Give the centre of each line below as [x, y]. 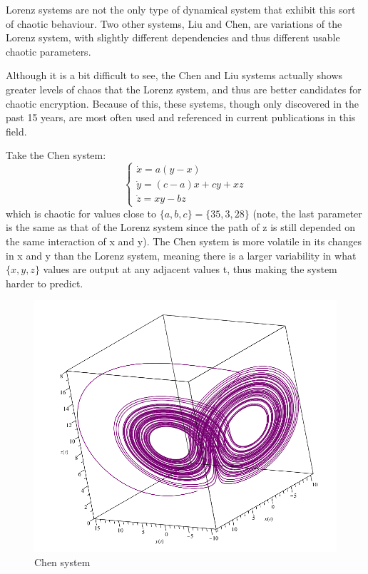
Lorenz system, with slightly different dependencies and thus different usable [173, 37]
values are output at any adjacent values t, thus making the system [190, 269]
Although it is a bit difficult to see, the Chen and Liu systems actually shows [174, 75]
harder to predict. [45, 283]
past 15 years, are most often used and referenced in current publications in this [181, 117]
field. [16, 131]
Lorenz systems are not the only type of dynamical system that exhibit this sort [181, 9]
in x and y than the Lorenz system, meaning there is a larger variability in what [181, 255]
